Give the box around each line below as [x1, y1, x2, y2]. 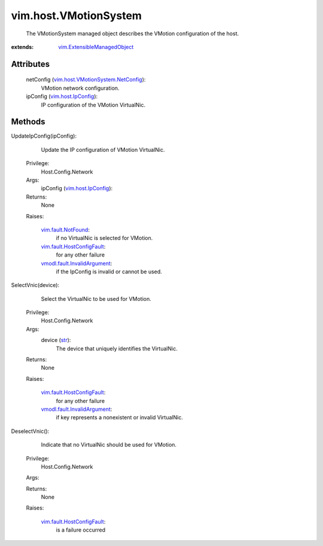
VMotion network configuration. [41, 84, 120, 91]
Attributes [11, 59, 50, 69]
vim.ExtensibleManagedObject [58, 43, 134, 50]
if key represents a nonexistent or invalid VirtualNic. [56, 414, 184, 421]
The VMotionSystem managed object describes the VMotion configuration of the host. [26, 30, 239, 37]
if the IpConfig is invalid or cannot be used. [56, 268, 163, 275]
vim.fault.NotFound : [41, 226, 90, 233]
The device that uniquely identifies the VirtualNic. [56, 344, 178, 352]
